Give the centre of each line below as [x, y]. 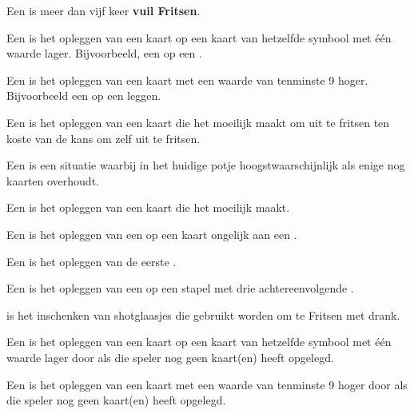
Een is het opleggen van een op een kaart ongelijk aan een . [152, 234]
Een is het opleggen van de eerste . [92, 261]
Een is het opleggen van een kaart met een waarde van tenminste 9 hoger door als [207, 384]
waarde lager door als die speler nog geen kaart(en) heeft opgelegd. [170, 357]
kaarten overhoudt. [53, 180]
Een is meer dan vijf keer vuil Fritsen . [103, 10]
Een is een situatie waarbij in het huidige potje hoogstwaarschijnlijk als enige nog [206, 165]
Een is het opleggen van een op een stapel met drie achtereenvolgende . [180, 288]
